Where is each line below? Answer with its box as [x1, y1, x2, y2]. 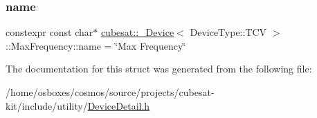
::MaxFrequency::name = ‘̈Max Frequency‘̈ [6, 38, 186, 52]
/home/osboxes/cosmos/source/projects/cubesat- [6, 85, 215, 99]
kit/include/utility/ [6, 98, 88, 112]
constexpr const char [6, 25, 93, 39]
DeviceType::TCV [190, 25, 267, 39]
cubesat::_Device [100, 25, 174, 39]
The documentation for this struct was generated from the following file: [6, 61, 312, 76]
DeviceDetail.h [87, 98, 150, 112]
